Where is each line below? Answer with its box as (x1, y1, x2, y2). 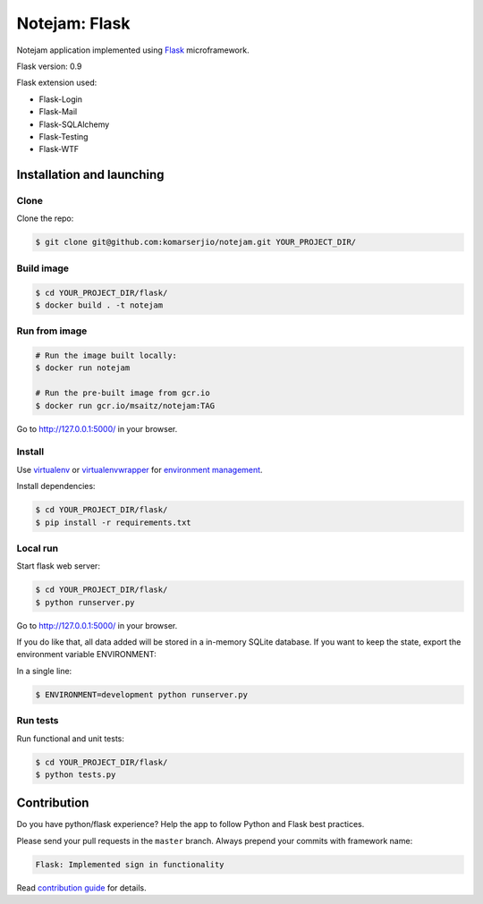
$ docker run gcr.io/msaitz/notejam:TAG (35, 401, 215, 410)
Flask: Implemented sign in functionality (35, 859, 225, 869)
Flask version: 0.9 (16, 61, 82, 72)
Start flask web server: (16, 561, 100, 571)
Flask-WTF (38, 144, 80, 155)
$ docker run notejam (35, 363, 131, 373)
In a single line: (16, 665, 72, 676)
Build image (16, 262, 70, 275)
